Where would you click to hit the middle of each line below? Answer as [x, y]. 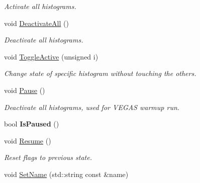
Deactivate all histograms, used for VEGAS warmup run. [92, 107]
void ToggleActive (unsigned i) [51, 56]
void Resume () [28, 140]
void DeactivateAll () [36, 23]
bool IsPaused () [32, 124]
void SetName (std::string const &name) [66, 174]
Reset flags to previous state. [48, 157]
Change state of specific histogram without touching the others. [100, 73]
